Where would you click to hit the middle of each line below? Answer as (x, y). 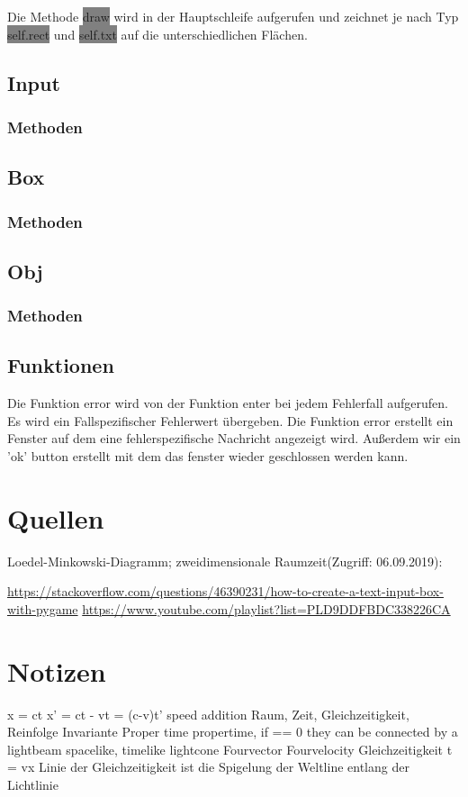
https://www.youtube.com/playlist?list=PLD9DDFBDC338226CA (266, 608)
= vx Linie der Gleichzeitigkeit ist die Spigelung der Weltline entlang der (208, 767)
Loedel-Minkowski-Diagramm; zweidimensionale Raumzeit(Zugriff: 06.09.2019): (225, 561)
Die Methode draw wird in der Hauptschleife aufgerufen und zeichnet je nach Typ (233, 16)
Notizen (57, 670)
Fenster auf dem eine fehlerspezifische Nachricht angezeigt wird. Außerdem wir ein (234, 438)
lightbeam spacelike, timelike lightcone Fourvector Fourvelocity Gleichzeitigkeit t (230, 749)
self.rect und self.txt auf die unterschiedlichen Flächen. (157, 34)
